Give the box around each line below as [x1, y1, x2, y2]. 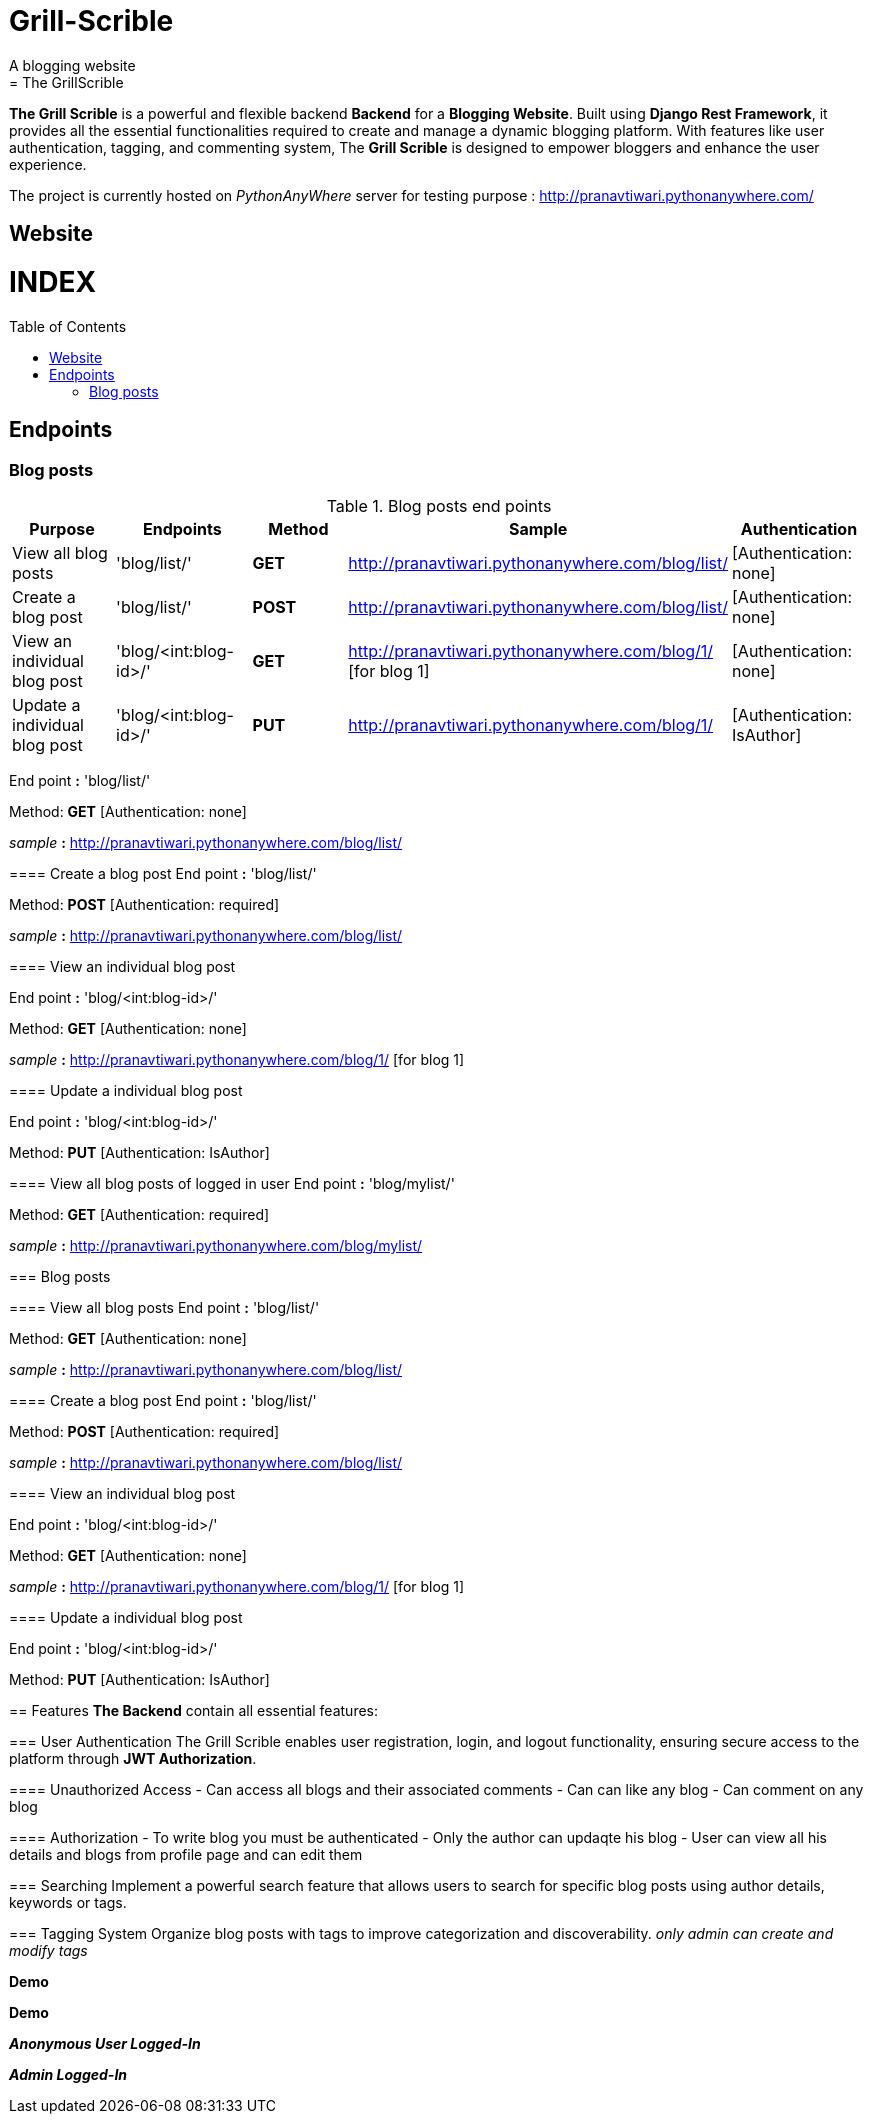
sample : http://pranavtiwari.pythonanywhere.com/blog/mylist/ [9, 1236, 423, 1254]
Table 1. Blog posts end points [326, 495, 552, 516]
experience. [9, 155, 87, 173]
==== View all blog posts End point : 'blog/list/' [9, 1298, 320, 1316]
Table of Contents [9, 317, 127, 335]
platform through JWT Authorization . [9, 1749, 257, 1767]
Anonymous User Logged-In [9, 2034, 201, 2052]
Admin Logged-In [9, 2065, 128, 2083]
